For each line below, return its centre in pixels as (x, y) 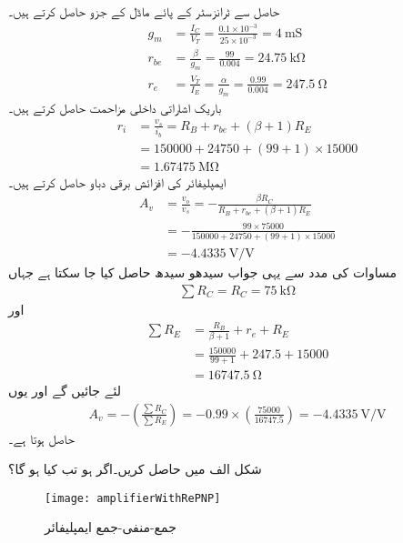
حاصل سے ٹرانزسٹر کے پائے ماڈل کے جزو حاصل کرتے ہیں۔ (144, 11)
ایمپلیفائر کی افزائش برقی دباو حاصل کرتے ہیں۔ (117, 181)
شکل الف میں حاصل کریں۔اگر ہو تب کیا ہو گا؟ (135, 469)
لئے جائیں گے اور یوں (65, 391)
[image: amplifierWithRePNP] (133, 498)
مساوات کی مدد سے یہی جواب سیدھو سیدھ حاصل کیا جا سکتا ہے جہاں (203, 272)
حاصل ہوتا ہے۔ (41, 438)
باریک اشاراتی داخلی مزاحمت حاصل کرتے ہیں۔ (115, 107)
